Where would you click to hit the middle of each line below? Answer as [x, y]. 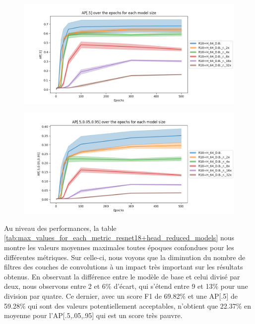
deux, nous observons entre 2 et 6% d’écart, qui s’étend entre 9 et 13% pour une [126, 286]
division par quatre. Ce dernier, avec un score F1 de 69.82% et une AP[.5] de [121, 296]
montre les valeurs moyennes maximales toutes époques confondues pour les [119, 247]
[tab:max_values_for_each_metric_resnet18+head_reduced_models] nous [119, 238]
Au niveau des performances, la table [60, 228]
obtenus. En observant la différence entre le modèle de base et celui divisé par [122, 276]
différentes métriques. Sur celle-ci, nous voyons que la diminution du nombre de [125, 257]
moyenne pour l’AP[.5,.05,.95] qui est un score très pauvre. [93, 315]
